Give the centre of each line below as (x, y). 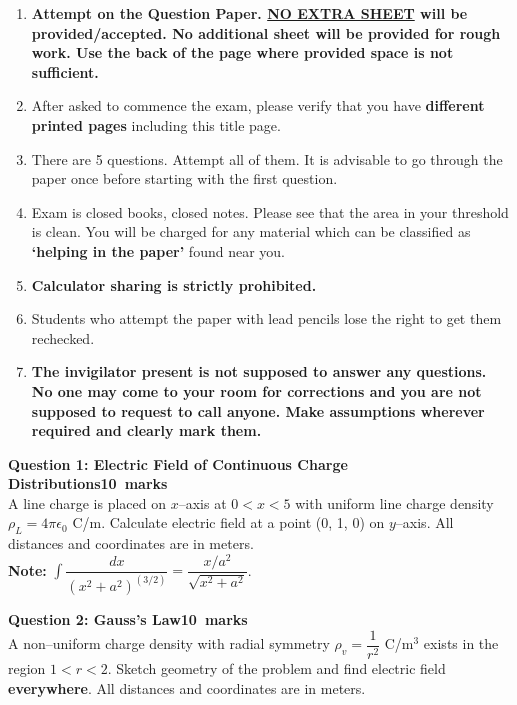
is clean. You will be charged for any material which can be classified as (251, 231)
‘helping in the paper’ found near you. (158, 250)
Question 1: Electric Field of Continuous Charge (178, 463)
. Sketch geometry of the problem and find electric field (276, 667)
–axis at (202, 502)
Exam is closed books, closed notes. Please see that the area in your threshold (270, 211)
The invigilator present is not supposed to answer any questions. (259, 371)
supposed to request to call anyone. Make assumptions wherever (258, 410)
